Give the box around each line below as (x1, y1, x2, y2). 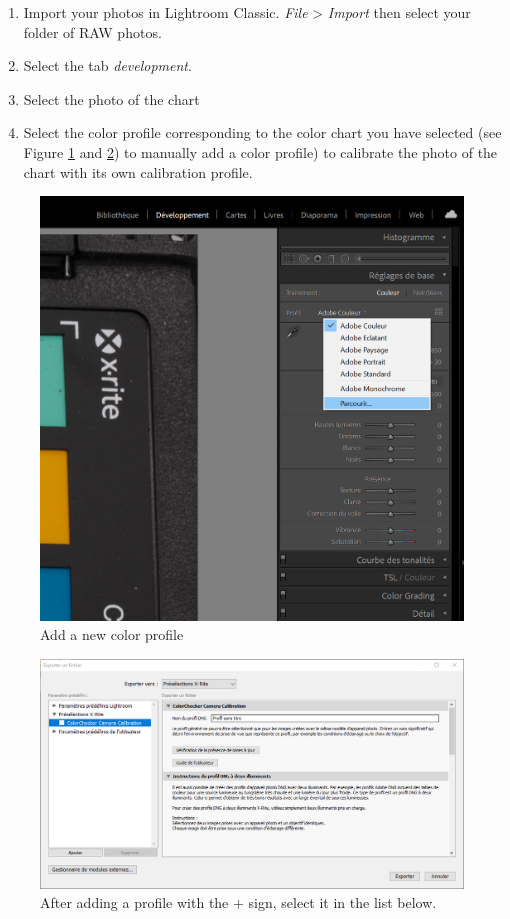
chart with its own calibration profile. (23, 161, 253, 182)
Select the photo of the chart (23, 88, 200, 109)
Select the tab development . (23, 55, 192, 76)
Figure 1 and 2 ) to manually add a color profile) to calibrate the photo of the (23, 141, 498, 162)
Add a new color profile (40, 624, 184, 645)
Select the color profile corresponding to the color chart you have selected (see (23, 122, 502, 143)
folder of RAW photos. (23, 21, 162, 42)
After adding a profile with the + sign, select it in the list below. (40, 892, 437, 913)
